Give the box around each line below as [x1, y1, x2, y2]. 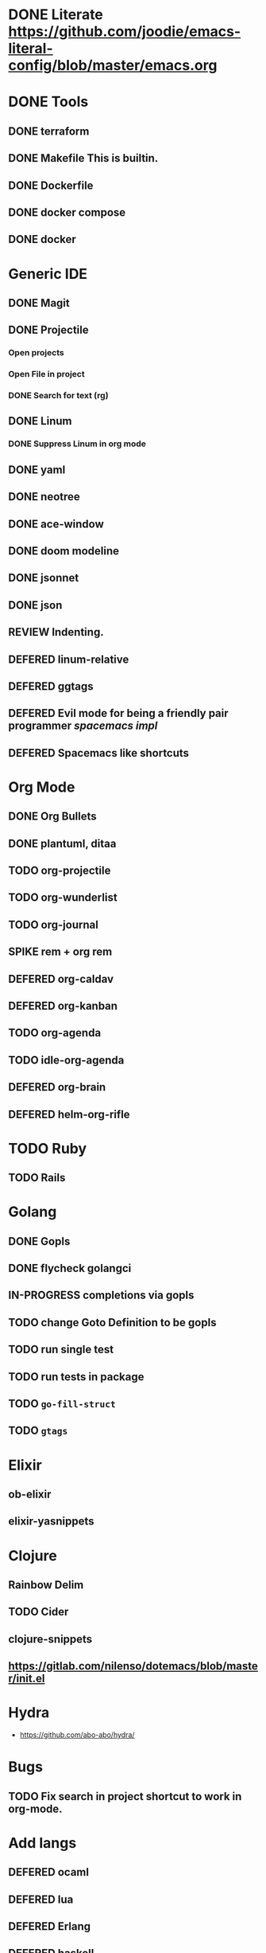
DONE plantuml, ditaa [8, 836, 117, 850]
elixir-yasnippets [8, 1515, 94, 1528]
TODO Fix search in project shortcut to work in [8, 1790, 242, 1803]
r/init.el [8, 1672, 45, 1685]
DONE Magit [8, 296, 70, 310]
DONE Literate [8, 6, 103, 24]
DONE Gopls [8, 1235, 71, 1248]
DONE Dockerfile [8, 178, 94, 192]
